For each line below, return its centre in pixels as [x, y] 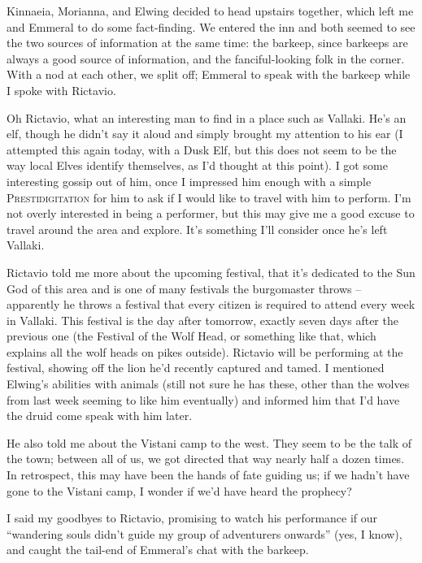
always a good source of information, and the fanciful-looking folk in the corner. [206, 58]
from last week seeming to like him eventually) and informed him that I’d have [203, 399]
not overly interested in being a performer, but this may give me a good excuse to [211, 213]
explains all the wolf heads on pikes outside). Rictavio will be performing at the [205, 351]
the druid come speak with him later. [100, 416]
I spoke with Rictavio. [61, 90]
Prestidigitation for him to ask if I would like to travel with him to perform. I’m [209, 197]
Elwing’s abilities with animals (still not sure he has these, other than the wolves [208, 384]
